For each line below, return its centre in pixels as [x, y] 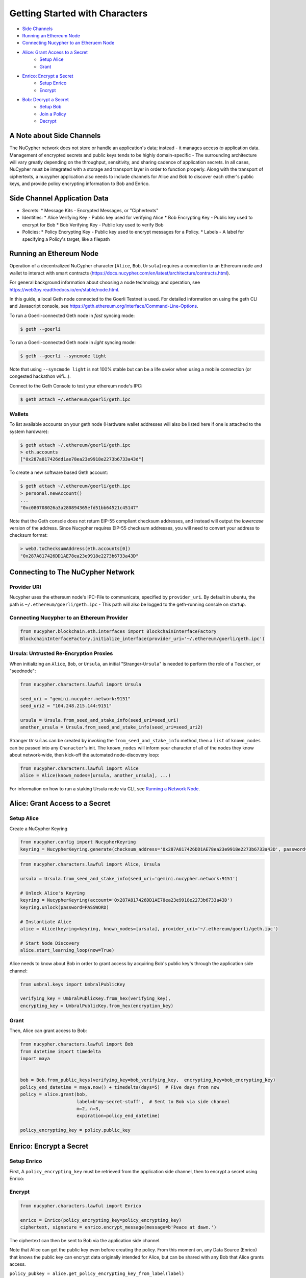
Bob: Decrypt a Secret [45, 100]
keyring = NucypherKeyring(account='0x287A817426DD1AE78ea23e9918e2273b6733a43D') [126, 900]
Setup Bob [50, 107]
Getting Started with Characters [79, 13]
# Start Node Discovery [50, 943]
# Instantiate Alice [46, 922]
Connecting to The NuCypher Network [72, 572]
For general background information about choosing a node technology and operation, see [105, 282]
